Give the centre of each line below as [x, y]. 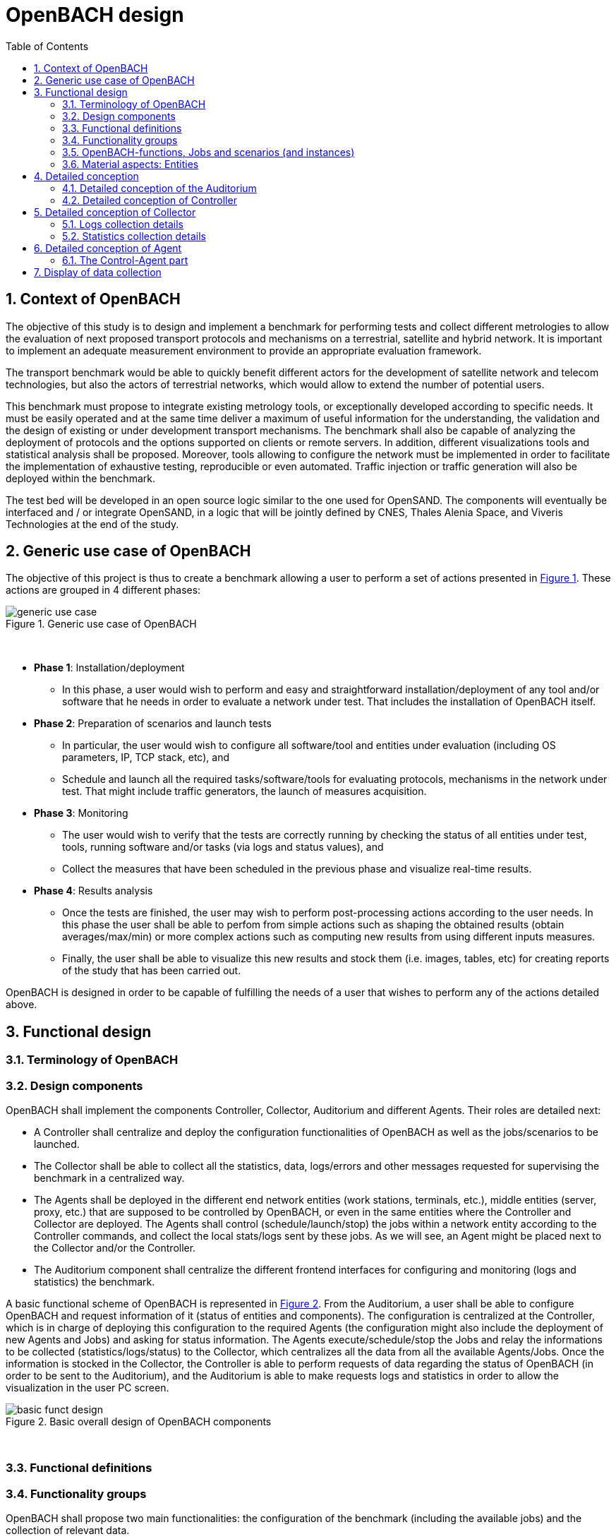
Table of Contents [47, 46]
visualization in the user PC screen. [87, 1388]
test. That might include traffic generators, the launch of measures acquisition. [244, 791]
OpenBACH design [95, 15]
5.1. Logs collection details [123, 224]
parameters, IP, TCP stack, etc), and [146, 757]
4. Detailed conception [86, 176]
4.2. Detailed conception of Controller [150, 200]
